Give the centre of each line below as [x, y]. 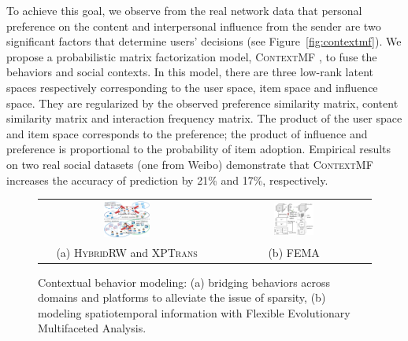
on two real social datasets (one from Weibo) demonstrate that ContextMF [190, 164]
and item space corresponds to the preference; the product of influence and [187, 133]
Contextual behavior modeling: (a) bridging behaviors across [184, 282]
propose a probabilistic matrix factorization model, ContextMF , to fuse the [192, 56]
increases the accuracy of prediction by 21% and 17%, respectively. [167, 180]
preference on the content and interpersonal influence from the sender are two [194, 26]
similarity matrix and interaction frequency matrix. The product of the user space [204, 118]
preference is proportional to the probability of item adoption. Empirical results [199, 149]
